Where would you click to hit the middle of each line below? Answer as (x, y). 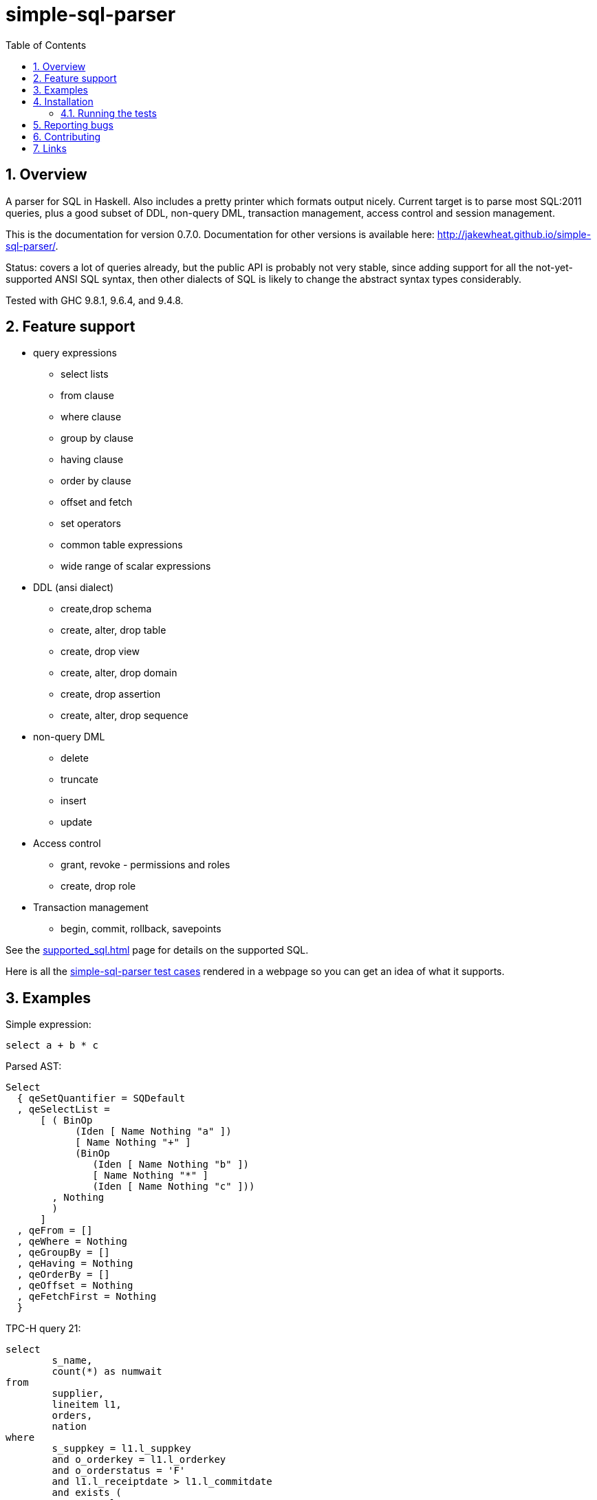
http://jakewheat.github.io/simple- (514, 234)
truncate (80, 780)
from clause (87, 396)
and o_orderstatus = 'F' (119, 1471)
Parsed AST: (34, 1067)
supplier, (78, 1394)
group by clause (97, 438)
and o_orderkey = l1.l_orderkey (139, 1460)
